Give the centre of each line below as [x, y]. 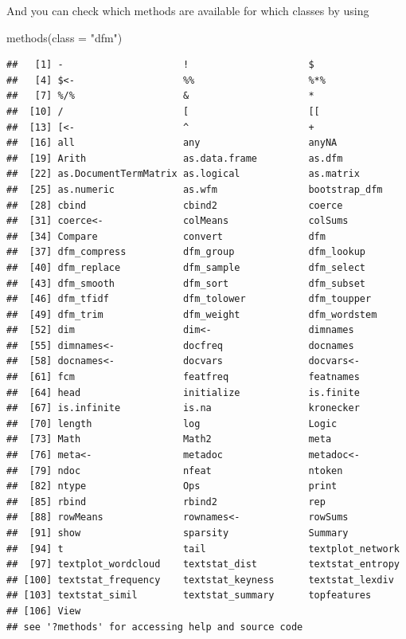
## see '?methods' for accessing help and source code [155, 627]
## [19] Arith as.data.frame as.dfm [175, 158]
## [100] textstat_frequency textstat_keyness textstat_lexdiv [200, 580]
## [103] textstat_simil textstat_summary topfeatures [189, 596]
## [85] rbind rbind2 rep [166, 502]
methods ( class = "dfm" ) [64, 37]
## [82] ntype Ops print [172, 486]
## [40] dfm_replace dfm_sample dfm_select [186, 267]
